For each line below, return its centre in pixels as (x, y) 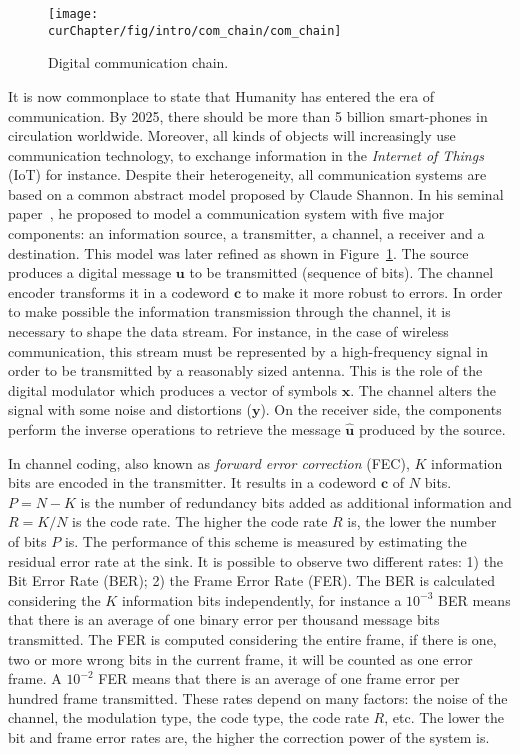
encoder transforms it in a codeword (119, 291)
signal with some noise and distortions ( (130, 409)
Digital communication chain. (138, 62)
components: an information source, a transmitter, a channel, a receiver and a (246, 233)
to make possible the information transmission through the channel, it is (229, 311)
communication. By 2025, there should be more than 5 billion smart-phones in (248, 115)
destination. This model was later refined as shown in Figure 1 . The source (238, 252)
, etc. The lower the (444, 717)
